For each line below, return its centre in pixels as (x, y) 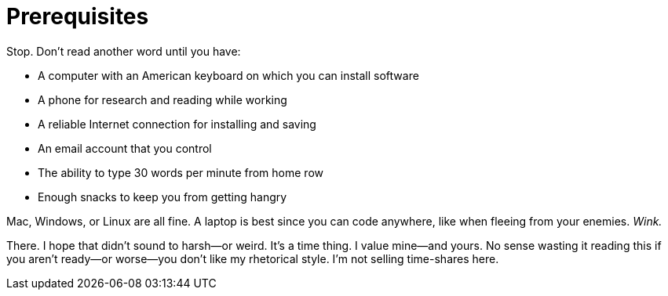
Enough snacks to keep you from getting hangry (162, 197)
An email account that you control (125, 148)
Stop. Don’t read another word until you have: (124, 51)
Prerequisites (78, 16)
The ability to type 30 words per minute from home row (181, 172)
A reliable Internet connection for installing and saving (177, 124)
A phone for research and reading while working (162, 99)
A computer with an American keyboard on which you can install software (228, 75)
